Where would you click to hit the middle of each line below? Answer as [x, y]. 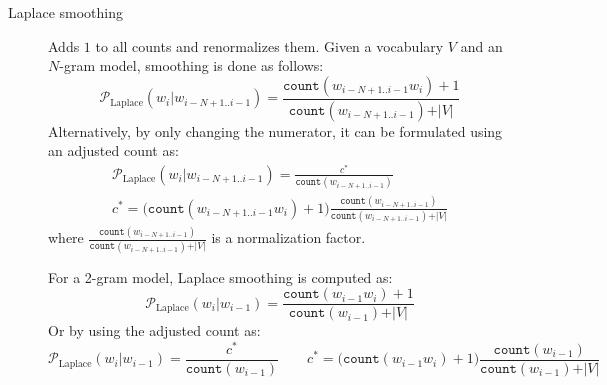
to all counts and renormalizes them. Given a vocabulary [269, 45]
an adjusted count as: [113, 150]
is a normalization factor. [288, 237]
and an [481, 45]
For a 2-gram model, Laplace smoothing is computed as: [220, 276]
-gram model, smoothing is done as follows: [191, 65]
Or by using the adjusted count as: [154, 330]
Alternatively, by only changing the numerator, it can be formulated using [275, 130]
